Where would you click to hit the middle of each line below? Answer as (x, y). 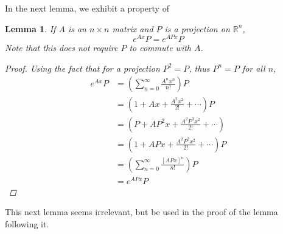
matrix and (133, 28)
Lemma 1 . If (30, 28)
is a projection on (197, 28)
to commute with (160, 48)
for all (253, 68)
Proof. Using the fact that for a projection (82, 68)
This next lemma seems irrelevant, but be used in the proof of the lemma (141, 212)
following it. (27, 223)
